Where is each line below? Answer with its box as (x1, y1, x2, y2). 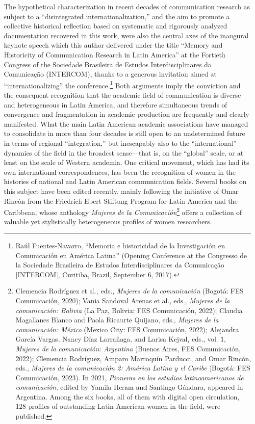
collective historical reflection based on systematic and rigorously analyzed (4, 21, 228, 31)
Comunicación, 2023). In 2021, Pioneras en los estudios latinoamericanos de (15, 372, 244, 382)
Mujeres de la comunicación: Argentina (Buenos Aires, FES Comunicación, (15, 343, 241, 353)
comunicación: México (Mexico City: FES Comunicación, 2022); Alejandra (15, 324, 239, 334)
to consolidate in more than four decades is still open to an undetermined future (4, 128, 245, 138)
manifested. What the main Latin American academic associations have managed (4, 118, 248, 129)
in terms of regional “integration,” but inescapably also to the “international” (4, 137, 237, 148)
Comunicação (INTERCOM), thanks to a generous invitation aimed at (4, 69, 217, 79)
